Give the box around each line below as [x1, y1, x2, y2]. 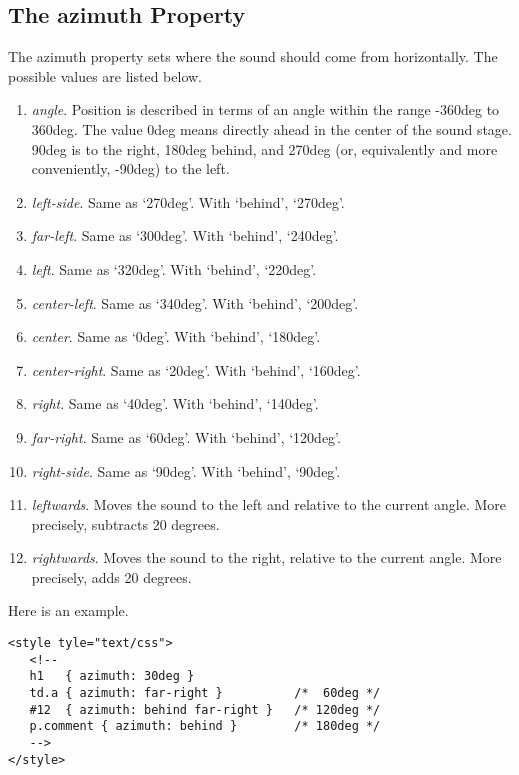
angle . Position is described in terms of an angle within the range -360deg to [31, 99, 500, 120]
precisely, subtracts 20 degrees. [31, 513, 220, 534]
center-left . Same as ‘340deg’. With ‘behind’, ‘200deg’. [31, 292, 359, 313]
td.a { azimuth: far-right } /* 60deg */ [29, 686, 381, 701]
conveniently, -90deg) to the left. [31, 158, 230, 179]
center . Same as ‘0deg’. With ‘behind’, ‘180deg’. [31, 326, 321, 347]
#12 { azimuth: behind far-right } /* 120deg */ [29, 702, 381, 717]
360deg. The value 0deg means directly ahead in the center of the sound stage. [31, 118, 512, 139]
